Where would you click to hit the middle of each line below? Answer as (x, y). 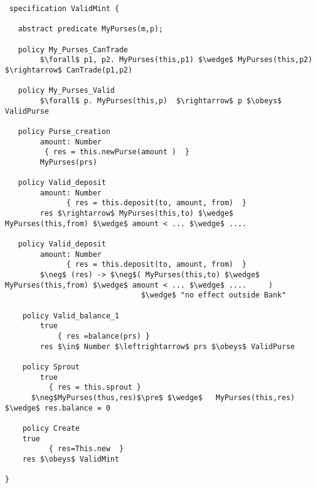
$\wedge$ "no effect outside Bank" (214, 295)
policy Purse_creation (64, 131)
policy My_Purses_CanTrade (73, 49)
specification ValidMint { (64, 9)
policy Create (51, 428)
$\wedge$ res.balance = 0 (58, 408)
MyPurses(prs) (69, 162)
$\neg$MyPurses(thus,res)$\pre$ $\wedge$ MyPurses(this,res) (163, 397)
